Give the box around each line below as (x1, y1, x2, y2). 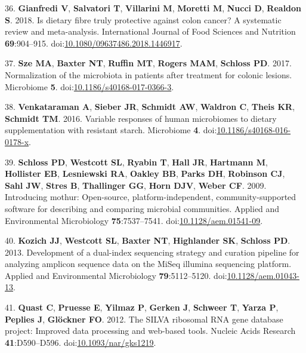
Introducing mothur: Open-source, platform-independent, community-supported (5, 191, 296, 203)
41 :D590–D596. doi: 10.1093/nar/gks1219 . (5, 336, 156, 348)
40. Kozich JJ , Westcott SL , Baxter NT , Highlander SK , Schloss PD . (5, 234, 290, 247)
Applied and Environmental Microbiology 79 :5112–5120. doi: (5, 269, 227, 281)
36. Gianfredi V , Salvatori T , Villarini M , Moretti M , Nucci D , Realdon (5, 2, 302, 14)
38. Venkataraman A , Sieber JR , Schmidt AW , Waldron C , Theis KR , (5, 100, 295, 113)
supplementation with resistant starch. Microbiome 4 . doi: (5, 124, 217, 136)
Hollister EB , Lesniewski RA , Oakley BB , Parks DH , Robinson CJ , (5, 167, 285, 180)
